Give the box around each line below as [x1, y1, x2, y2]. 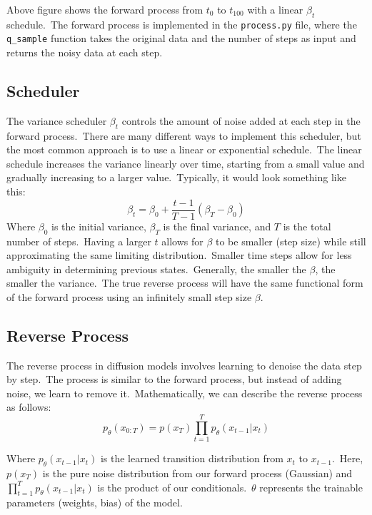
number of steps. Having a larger [6, 233, 151, 248]
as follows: [6, 399, 51, 414]
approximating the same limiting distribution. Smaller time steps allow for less [6, 248, 352, 262]
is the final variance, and [163, 218, 271, 233]
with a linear [247, 2, 303, 16]
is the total [283, 218, 331, 233]
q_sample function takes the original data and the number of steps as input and [6, 31, 356, 46]
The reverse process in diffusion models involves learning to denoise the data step [6, 357, 362, 372]
